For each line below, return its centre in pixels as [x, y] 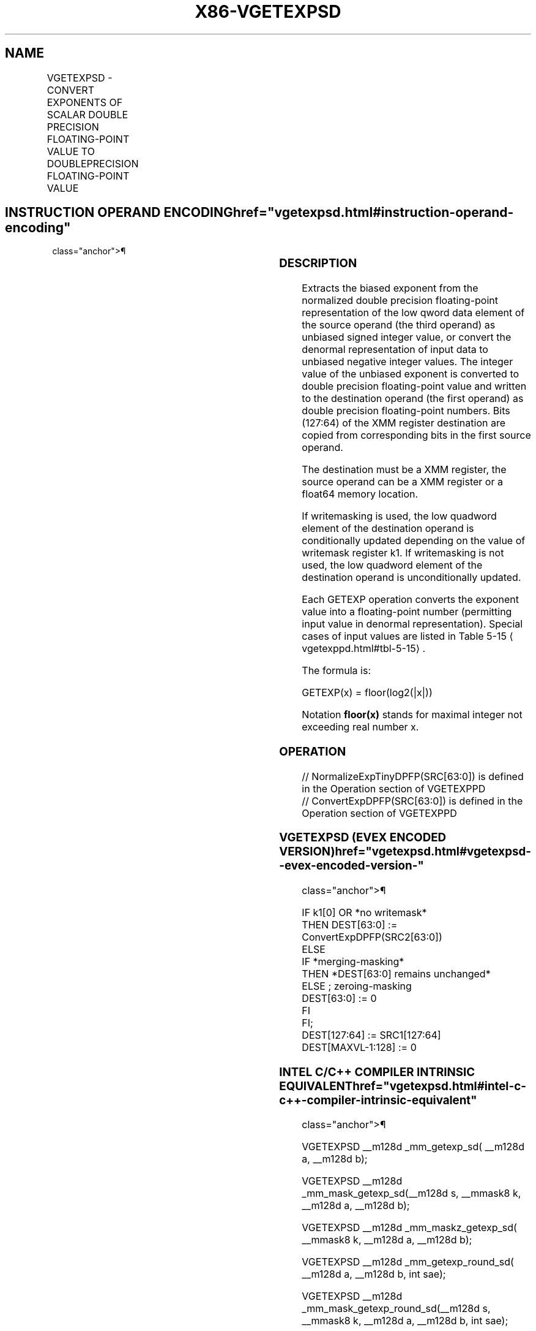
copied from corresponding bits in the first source [416, 435]
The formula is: [337, 671]
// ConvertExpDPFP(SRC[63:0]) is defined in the [412, 801]
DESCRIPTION [318, 264]
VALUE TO [71, 151]
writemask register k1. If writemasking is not [403, 553]
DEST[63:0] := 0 [339, 999]
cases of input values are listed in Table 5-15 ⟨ [408, 636]
